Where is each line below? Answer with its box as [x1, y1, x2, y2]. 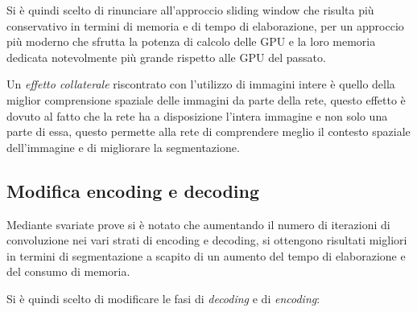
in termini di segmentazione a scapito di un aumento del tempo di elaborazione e [6, 247, 406, 264]
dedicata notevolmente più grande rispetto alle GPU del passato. [6, 48, 326, 65]
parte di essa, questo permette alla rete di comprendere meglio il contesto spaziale [6, 123, 411, 140]
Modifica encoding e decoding [6, 178, 260, 203]
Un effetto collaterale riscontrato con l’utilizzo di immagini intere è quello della [6, 76, 395, 92]
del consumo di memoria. [6, 263, 130, 280]
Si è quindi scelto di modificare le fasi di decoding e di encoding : [6, 289, 320, 306]
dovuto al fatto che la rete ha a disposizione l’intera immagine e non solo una [6, 107, 388, 124]
